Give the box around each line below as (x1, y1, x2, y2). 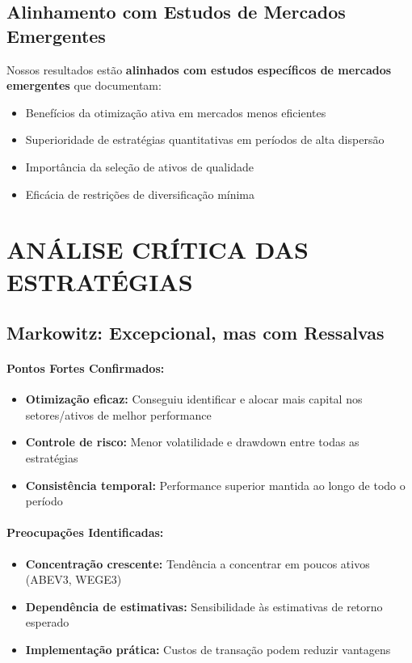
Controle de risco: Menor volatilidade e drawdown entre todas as (25, 433, 359, 450)
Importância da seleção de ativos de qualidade (25, 158, 254, 175)
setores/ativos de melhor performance (25, 406, 212, 423)
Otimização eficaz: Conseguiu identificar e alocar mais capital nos (25, 391, 363, 408)
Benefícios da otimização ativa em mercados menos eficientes (25, 103, 326, 120)
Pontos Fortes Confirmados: (6, 360, 165, 377)
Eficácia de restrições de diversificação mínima (25, 185, 255, 202)
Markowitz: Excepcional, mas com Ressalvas (6, 320, 385, 345)
